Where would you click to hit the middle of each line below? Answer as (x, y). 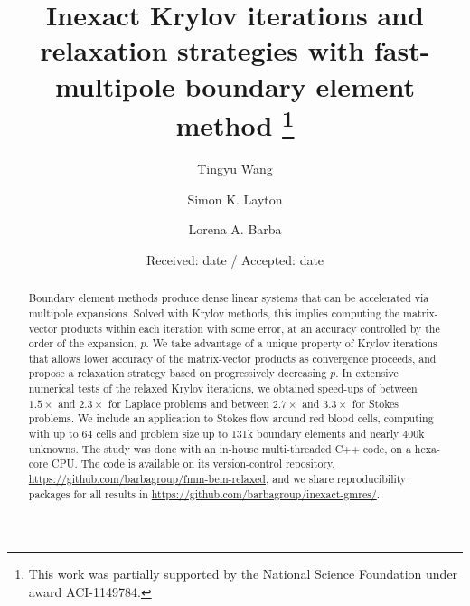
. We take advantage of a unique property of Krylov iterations (291, 343)
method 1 (235, 123)
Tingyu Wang (235, 169)
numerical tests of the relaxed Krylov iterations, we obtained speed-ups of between (223, 388)
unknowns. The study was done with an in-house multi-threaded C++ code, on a (220, 448)
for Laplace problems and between (188, 403)
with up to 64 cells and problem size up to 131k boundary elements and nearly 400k (226, 434)
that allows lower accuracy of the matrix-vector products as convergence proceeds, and (232, 358)
